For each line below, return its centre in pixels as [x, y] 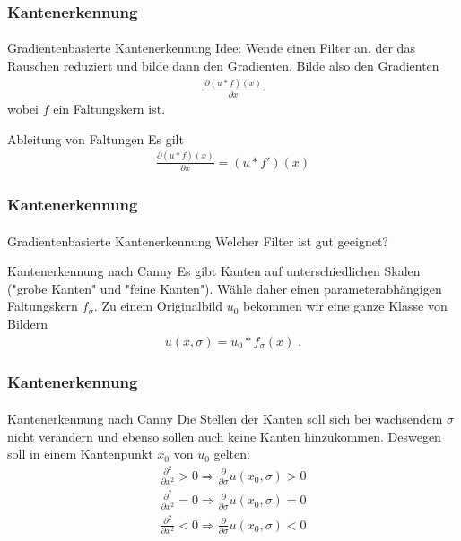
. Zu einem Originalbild [158, 306]
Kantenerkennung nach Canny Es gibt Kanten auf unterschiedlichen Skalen [214, 271]
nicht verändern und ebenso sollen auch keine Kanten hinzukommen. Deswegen [224, 436]
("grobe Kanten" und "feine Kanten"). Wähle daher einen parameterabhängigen [225, 288]
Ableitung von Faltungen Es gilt [96, 138]
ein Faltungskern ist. [109, 109]
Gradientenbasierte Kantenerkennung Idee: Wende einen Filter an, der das [211, 48]
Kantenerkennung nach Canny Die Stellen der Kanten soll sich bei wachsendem [225, 418]
